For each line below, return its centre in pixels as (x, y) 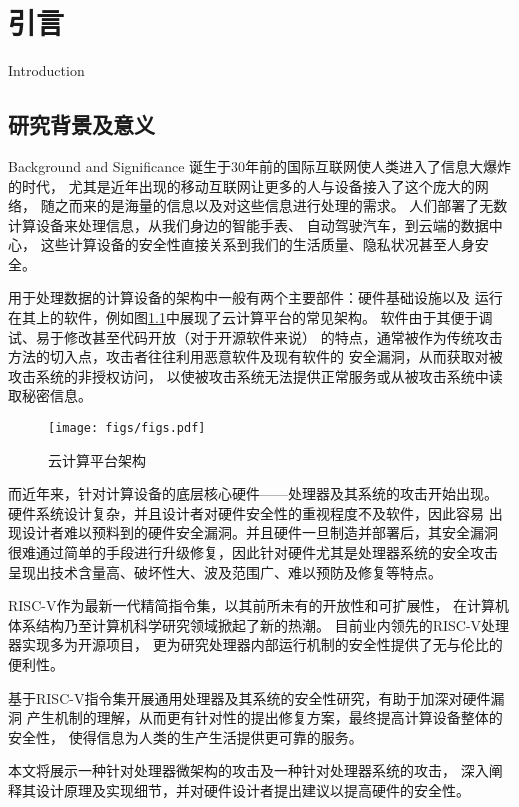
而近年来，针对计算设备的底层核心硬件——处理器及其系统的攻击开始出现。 (253, 493)
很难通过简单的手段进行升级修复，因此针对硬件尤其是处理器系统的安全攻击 (253, 552)
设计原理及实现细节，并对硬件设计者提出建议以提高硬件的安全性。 (252, 790)
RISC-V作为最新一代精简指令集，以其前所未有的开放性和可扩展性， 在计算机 (259, 605)
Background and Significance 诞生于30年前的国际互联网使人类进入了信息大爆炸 (260, 165)
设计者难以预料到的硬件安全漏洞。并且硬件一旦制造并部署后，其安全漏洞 (259, 532)
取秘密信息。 (50, 395)
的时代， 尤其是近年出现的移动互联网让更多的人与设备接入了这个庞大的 (241, 185)
